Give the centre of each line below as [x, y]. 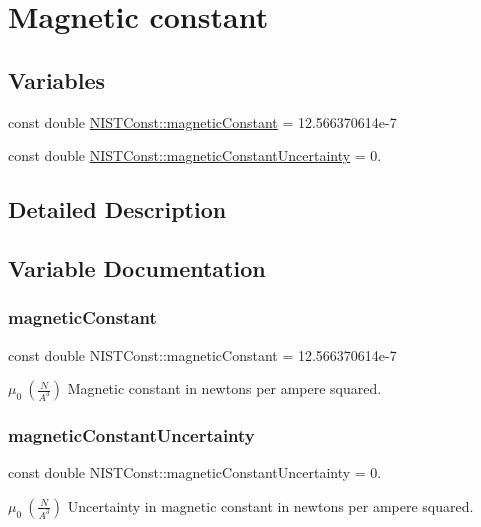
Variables [57, 79]
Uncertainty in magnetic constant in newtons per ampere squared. [270, 505]
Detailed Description [117, 209]
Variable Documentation [137, 267]
